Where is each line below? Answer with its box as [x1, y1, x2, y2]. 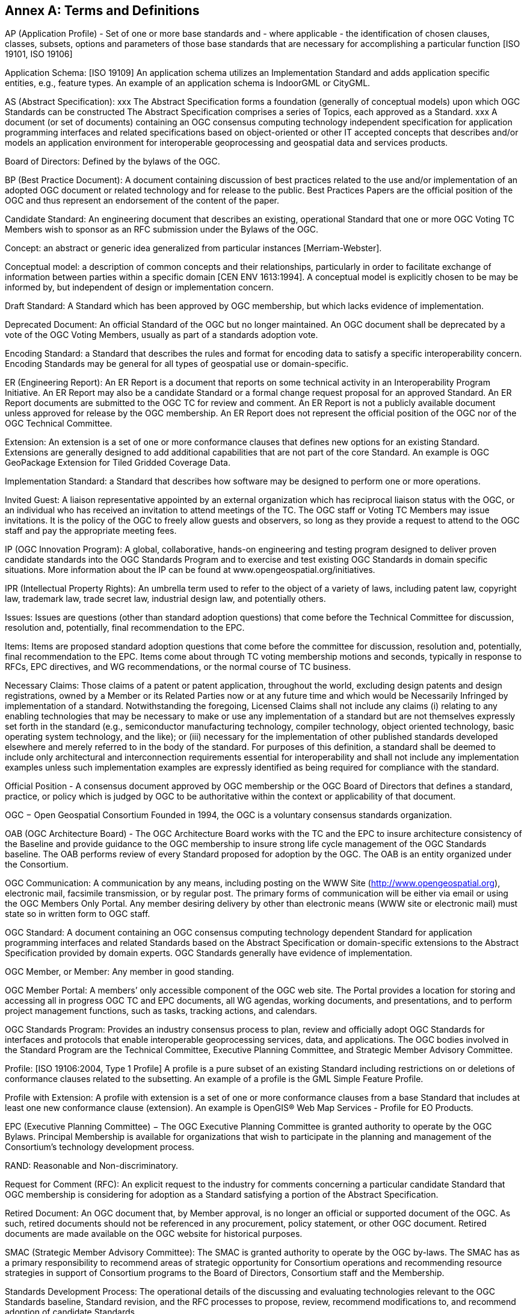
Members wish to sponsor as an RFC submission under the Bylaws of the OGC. [5, 224, 319, 235]
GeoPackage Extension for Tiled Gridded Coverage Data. [5, 457, 230, 468]
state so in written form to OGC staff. [5, 909, 150, 919]
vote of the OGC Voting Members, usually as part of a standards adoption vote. [5, 330, 318, 340]
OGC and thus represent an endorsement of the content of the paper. [5, 195, 279, 206]
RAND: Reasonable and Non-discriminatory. [5, 1160, 179, 1171]
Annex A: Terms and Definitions [5, 3, 200, 18]
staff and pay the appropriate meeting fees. [5, 525, 177, 536]
